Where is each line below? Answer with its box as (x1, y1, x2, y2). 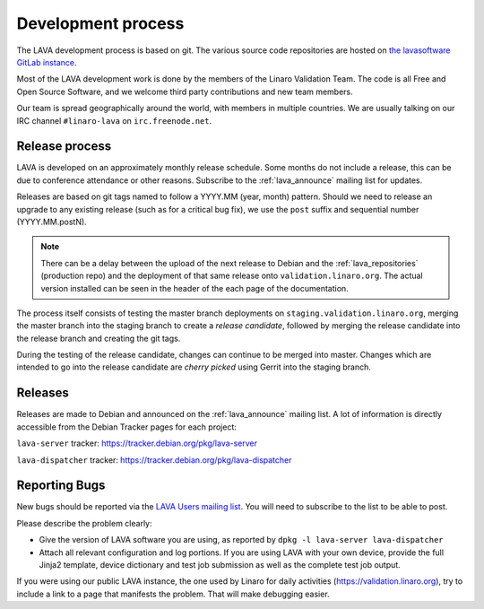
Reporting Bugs (16, 478, 106, 493)
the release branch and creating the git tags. (16, 333, 181, 344)
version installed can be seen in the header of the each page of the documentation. (40, 283, 349, 293)
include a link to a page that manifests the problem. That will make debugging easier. (16, 588, 331, 599)
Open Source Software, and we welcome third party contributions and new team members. (16, 86, 353, 97)
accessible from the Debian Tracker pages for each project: (16, 422, 237, 432)
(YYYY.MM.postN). (16, 216, 87, 227)
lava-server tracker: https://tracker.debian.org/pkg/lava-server (16, 438, 258, 448)
